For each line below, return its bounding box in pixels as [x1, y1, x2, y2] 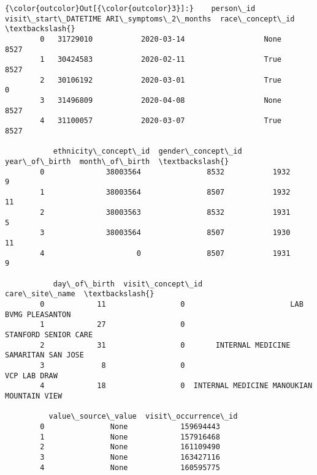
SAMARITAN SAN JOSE [5, 351, 84, 360]
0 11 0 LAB [40, 300, 304, 309]
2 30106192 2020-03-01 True [40, 75, 282, 84]
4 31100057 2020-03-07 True [40, 116, 282, 125]
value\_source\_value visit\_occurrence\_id [48, 412, 238, 421]
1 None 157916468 [40, 432, 220, 441]
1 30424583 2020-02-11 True [40, 55, 282, 64]
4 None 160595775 [40, 463, 220, 472]
